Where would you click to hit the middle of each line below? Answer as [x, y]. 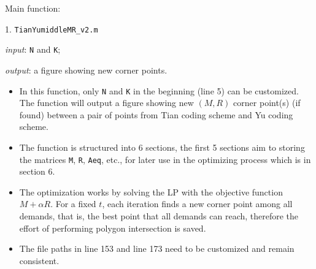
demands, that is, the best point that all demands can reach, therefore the [159, 215]
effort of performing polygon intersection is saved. [113, 228]
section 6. [37, 171]
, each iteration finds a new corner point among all [197, 204]
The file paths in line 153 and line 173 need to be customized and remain [157, 248]
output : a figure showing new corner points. [86, 70]
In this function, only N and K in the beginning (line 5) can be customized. [159, 90]
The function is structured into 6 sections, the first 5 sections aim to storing [162, 147]
